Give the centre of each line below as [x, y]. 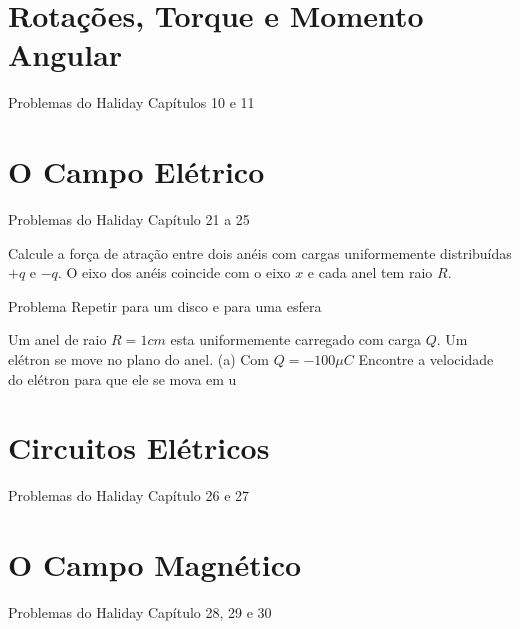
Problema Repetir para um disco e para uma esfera [165, 305]
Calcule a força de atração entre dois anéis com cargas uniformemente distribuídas [260, 252]
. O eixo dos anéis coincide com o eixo [174, 272]
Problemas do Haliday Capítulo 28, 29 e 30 [140, 612]
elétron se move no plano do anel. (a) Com [139, 359]
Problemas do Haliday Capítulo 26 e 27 [129, 495]
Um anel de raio [57, 339]
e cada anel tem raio [370, 272]
